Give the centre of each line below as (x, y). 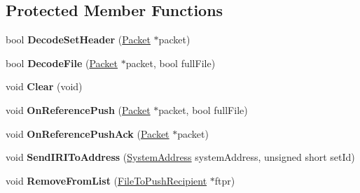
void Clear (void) (44, 86)
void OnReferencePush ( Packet (78, 109)
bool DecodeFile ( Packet (62, 63)
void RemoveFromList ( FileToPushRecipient (106, 180)
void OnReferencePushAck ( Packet (88, 133)
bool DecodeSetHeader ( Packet (78, 40)
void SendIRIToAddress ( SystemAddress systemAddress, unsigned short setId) (180, 157)
